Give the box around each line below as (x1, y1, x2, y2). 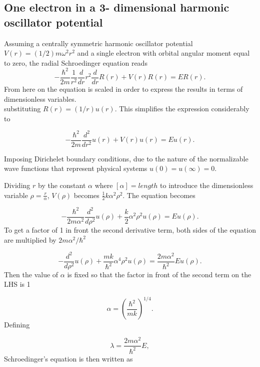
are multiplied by (4, 234, 56, 245)
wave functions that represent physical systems (4, 163, 147, 173)
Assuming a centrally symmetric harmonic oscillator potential (4, 38, 193, 48)
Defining (4, 319, 30, 330)
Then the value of (4, 269, 58, 279)
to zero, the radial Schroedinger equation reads (4, 57, 147, 68)
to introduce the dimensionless (160, 180, 253, 191)
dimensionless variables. (4, 93, 76, 104)
